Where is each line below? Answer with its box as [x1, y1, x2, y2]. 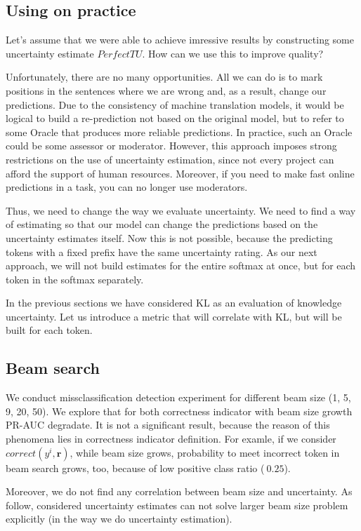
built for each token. [6, 323, 93, 337]
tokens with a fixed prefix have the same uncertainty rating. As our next [6, 244, 317, 259]
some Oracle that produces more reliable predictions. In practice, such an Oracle [6, 124, 353, 139]
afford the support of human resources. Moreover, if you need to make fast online [6, 166, 355, 180]
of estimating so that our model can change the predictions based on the [6, 217, 318, 231]
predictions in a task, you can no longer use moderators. [6, 180, 248, 194]
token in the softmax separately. [6, 271, 144, 286]
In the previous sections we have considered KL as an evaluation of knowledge [6, 295, 342, 310]
